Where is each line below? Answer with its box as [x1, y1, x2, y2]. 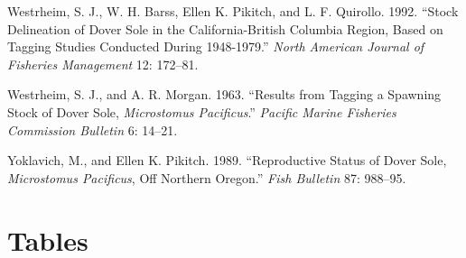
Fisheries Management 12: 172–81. [7, 54, 199, 73]
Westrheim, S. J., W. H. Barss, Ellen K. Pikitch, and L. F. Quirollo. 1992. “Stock [7, 2, 459, 20]
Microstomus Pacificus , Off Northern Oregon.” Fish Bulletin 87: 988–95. [7, 168, 406, 187]
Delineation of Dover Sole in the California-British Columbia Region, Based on [7, 19, 443, 38]
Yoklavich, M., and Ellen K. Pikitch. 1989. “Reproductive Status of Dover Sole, [7, 151, 447, 170]
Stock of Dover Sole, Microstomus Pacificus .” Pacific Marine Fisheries [7, 102, 396, 121]
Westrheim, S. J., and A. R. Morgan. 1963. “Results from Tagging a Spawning [7, 85, 442, 104]
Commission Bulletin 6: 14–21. [7, 120, 178, 139]
